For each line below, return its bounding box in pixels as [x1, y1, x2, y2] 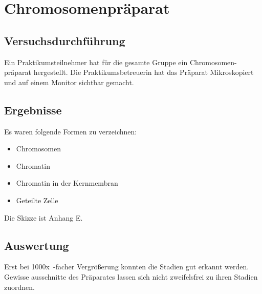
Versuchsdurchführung [4, 32, 125, 48]
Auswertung [4, 237, 69, 253]
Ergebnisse [4, 102, 62, 117]
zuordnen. [4, 281, 35, 292]
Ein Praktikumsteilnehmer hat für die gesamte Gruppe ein [4, 56, 188, 67]
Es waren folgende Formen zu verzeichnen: [4, 126, 137, 136]
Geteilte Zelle [16, 194, 58, 205]
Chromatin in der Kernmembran [16, 178, 118, 188]
